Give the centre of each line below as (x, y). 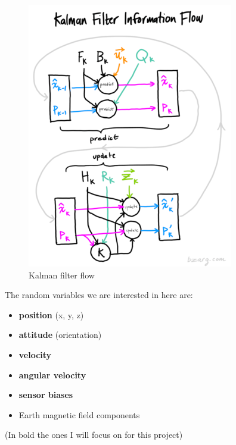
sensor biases (46, 395)
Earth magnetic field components (79, 414)
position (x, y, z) (51, 314)
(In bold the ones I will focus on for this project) (94, 435)
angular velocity (52, 375)
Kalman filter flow (62, 275)
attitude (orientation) (60, 335)
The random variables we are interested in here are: (99, 295)
